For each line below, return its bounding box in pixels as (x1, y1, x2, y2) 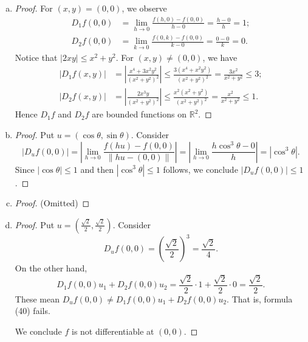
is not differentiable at (72, 324, 154, 337)
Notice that (15, 51, 58, 63)
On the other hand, (15, 262, 87, 274)
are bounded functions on (92, 108, 187, 120)
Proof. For (15, 2, 53, 14)
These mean (15, 292, 60, 305)
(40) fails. (15, 304, 50, 317)
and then (80, 162, 114, 175)
